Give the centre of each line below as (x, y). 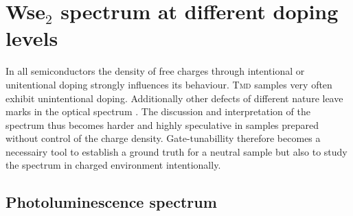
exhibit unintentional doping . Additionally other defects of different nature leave (174, 98)
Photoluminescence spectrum (111, 202)
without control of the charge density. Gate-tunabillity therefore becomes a (163, 138)
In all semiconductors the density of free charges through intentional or (155, 71)
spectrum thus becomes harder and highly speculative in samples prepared (162, 124)
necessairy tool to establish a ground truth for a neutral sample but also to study (176, 151)
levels (32, 38)
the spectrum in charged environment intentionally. (113, 165)
